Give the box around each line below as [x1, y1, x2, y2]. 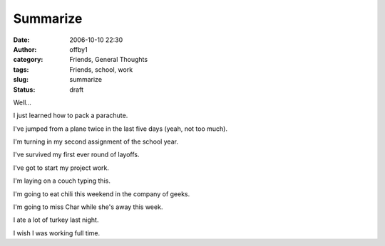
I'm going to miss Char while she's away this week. [13, 203, 163, 211]
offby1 [69, 45, 88, 53]
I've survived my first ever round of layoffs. [13, 150, 140, 159]
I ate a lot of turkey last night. [13, 215, 99, 224]
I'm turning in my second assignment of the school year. [13, 137, 178, 146]
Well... [13, 98, 32, 107]
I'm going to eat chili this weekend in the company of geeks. [13, 189, 190, 198]
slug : [13, 75, 29, 84]
